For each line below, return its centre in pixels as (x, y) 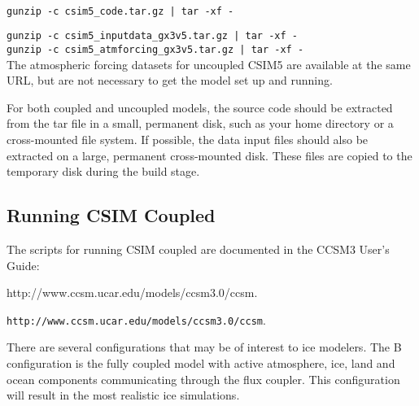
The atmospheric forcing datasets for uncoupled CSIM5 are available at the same (209, 64)
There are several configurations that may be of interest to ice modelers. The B (204, 347)
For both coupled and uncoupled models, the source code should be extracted (200, 107)
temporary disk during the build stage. (103, 171)
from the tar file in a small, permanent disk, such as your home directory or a (200, 123)
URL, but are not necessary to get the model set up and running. (170, 80)
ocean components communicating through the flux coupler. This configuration (203, 379)
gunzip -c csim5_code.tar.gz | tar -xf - (120, 11)
